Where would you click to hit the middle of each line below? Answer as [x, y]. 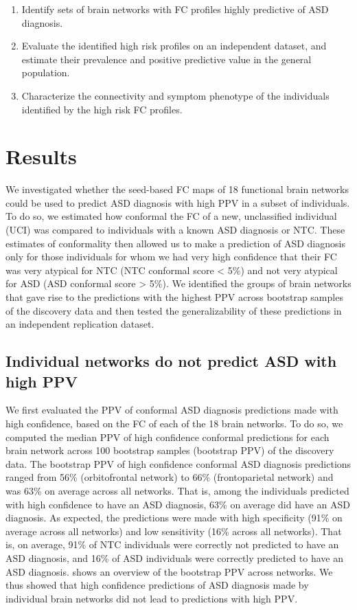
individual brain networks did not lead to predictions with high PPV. [152, 598]
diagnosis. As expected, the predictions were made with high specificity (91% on [174, 518]
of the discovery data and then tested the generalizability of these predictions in [174, 310]
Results [41, 156]
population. [46, 72]
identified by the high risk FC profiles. [102, 109]
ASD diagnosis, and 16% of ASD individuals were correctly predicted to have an [174, 557]
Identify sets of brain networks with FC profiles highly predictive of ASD [175, 9]
